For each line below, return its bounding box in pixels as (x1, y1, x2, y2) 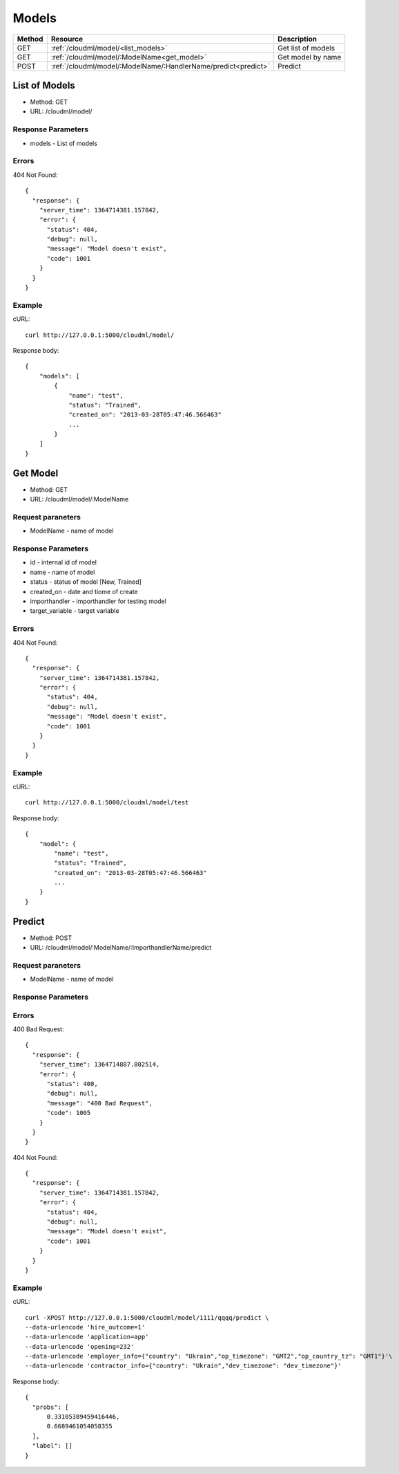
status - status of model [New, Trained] (30, 578, 142, 586)
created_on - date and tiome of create (30, 587, 138, 596)
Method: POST (30, 934, 72, 942)
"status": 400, (46, 1080, 98, 1087)
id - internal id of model (30, 558, 97, 566)
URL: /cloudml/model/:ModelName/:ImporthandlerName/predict (30, 943, 212, 952)
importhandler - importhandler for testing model (30, 597, 167, 605)
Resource (50, 34, 84, 44)
